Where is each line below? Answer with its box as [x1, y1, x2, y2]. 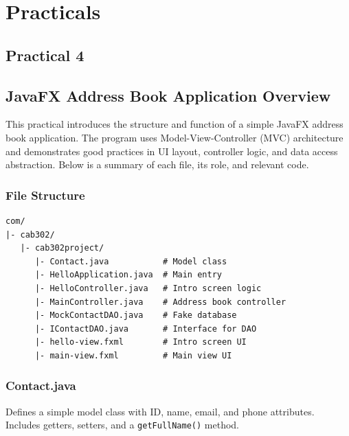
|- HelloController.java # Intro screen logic [34, 283, 262, 293]
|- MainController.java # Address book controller [34, 297, 286, 307]
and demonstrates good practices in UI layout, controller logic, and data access [5, 144, 338, 158]
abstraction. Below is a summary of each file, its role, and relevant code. [5, 157, 309, 172]
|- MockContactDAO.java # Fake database [34, 310, 237, 321]
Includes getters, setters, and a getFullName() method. [5, 417, 240, 432]
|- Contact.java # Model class [34, 256, 227, 266]
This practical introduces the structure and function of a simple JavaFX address [5, 117, 344, 131]
